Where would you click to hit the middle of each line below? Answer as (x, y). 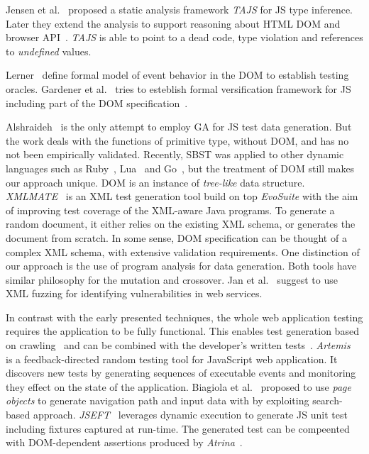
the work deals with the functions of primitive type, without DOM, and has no (177, 140)
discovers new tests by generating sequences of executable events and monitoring (181, 373)
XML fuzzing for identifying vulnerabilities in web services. (134, 293)
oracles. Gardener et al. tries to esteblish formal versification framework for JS (178, 88)
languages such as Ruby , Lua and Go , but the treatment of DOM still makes (180, 168)
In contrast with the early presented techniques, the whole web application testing (184, 317)
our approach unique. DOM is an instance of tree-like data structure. (155, 182)
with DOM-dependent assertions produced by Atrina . (124, 442)
